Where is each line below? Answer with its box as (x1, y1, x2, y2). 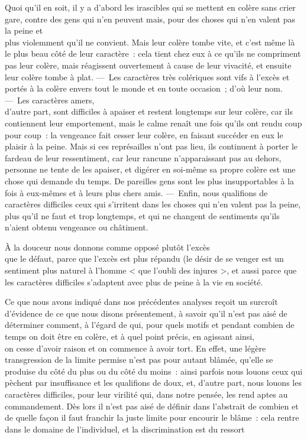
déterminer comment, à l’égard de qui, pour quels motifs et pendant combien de (5, 318, 295, 331)
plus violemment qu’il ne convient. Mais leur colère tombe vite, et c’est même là (5, 35, 295, 48)
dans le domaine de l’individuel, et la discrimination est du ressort (5, 422, 245, 435)
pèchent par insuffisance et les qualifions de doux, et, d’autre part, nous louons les (5, 376, 302, 389)
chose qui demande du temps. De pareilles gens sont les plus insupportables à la (5, 174, 294, 187)
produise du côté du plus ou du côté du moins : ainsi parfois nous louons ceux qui (5, 365, 303, 377)
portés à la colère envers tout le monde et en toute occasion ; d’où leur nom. (5, 82, 283, 95)
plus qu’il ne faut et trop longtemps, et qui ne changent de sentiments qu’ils (5, 209, 280, 222)
